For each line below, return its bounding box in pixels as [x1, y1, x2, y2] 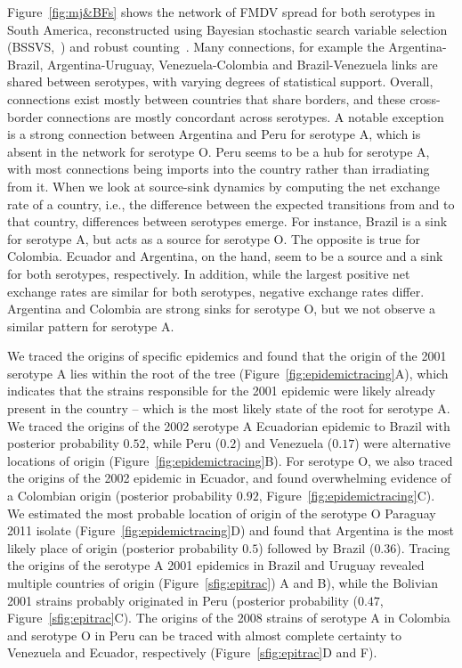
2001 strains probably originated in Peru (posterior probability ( [7, 591, 358, 609]
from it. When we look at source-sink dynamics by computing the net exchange [7, 176, 441, 195]
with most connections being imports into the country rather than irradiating [7, 159, 430, 178]
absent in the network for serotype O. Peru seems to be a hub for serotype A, [7, 142, 430, 160]
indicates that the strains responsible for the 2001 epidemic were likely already [7, 381, 435, 400]
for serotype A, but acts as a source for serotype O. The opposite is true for [7, 229, 420, 248]
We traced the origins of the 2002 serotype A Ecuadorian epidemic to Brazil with [7, 416, 450, 435]
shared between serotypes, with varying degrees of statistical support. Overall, [7, 72, 434, 91]
